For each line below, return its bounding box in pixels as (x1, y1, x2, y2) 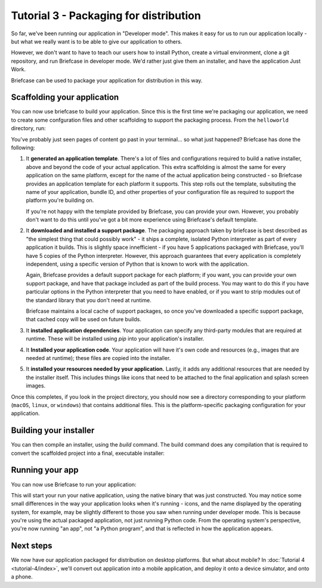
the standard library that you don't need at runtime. (26, 296, 152, 304)
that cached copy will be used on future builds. (26, 316, 141, 323)
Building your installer (11, 426, 95, 436)
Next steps (11, 541, 52, 551)
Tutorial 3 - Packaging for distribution (11, 9, 201, 22)
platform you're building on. (26, 197, 94, 204)
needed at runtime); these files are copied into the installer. (26, 354, 171, 361)
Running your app (11, 465, 79, 475)
